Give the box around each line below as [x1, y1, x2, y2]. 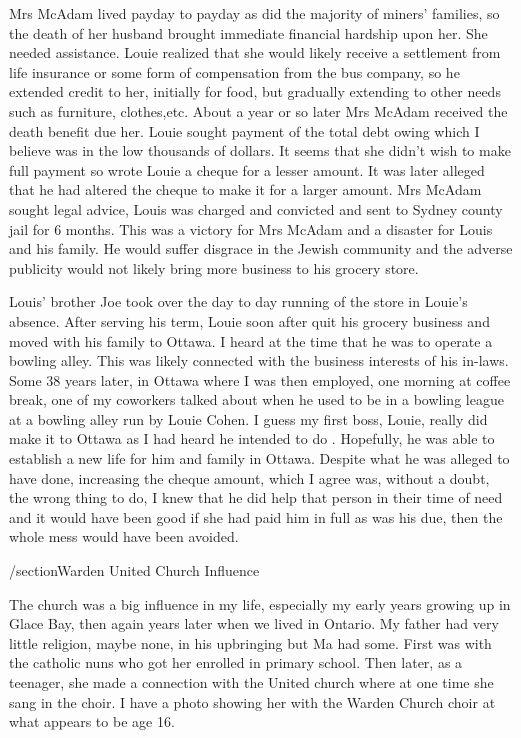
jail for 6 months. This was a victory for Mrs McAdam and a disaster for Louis [9, 218, 493, 239]
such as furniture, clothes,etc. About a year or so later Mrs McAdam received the [9, 100, 508, 121]
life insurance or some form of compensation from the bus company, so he [9, 61, 460, 82]
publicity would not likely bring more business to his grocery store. [9, 257, 419, 278]
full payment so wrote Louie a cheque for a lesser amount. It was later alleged [9, 159, 485, 180]
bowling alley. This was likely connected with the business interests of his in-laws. [9, 350, 509, 371]
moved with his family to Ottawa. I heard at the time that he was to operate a [9, 330, 493, 351]
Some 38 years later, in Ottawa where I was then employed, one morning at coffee [9, 369, 511, 390]
